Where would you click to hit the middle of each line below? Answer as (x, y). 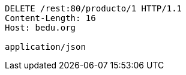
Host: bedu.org (40, 28)
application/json (45, 47)
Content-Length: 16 (50, 18)
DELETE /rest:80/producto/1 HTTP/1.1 (94, 8)
